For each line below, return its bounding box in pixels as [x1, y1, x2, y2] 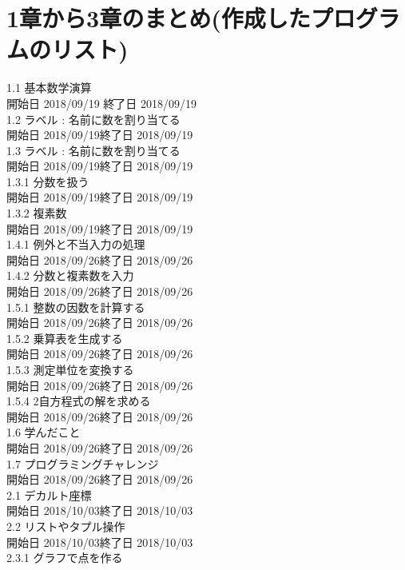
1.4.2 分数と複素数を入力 [6, 267, 134, 284]
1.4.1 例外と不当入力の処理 [6, 236, 145, 253]
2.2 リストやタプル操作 [6, 517, 125, 534]
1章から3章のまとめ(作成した [6, 2, 311, 34]
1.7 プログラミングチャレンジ [6, 455, 159, 472]
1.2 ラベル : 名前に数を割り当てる [6, 110, 181, 127]
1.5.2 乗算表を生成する [6, 329, 123, 346]
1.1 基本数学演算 [6, 79, 92, 96]
